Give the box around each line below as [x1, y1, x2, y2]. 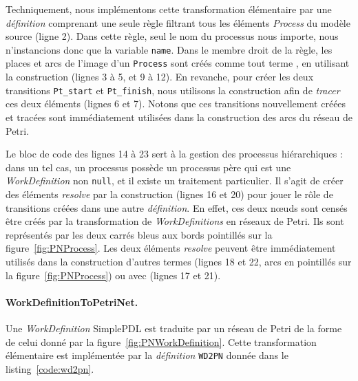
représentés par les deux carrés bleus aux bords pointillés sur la [6, 227, 273, 241]
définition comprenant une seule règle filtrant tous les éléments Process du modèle [6, 15, 350, 30]
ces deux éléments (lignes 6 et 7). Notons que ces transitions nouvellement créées [6, 96, 346, 111]
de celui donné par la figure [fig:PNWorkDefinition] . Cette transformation [6, 334, 317, 349]
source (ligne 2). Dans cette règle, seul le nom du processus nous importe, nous [6, 29, 339, 43]
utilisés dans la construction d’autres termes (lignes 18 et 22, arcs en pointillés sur [6, 254, 352, 268]
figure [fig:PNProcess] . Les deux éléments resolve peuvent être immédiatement [6, 241, 336, 255]
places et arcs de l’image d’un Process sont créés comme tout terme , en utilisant [6, 56, 350, 70]
